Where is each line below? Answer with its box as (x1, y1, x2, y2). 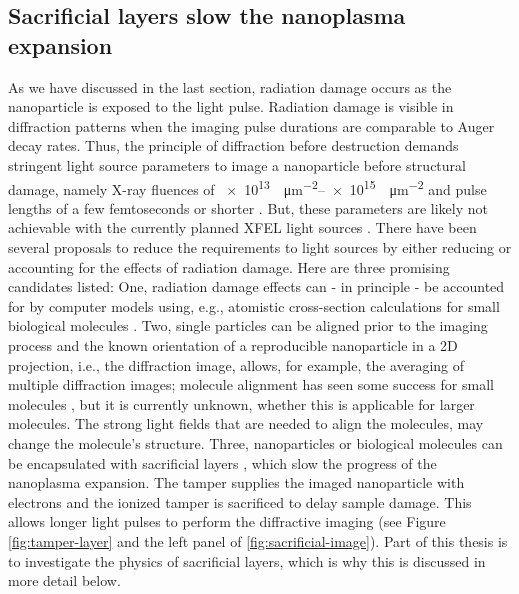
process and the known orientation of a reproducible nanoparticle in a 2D (8, 334, 458, 355)
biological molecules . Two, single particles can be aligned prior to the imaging (8, 315, 488, 336)
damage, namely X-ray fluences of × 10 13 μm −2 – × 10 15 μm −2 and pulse (8, 175, 487, 199)
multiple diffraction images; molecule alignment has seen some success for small (8, 374, 494, 395)
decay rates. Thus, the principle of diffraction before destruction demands (8, 135, 459, 156)
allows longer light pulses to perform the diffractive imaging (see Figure (8, 511, 446, 532)
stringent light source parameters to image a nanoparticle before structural (8, 154, 466, 175)
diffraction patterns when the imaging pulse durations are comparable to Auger (8, 115, 495, 136)
